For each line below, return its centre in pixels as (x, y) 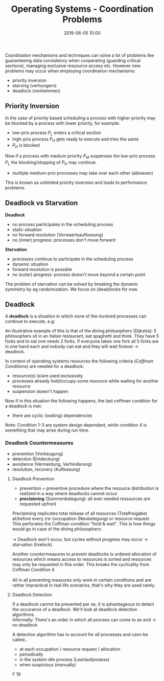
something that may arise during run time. (47, 430)
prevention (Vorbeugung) (38, 454)
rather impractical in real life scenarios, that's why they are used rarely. (84, 585)
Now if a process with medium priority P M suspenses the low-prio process (80, 157)
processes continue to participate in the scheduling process (73, 259)
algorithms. (23, 614)
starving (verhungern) (35, 85)
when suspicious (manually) (48, 664)
